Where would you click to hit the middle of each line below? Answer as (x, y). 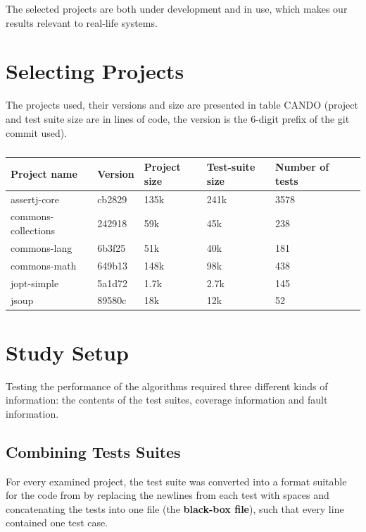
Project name (44, 173)
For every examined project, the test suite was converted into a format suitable (176, 481)
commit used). (37, 132)
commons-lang (42, 247)
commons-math (44, 265)
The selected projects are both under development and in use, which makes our (177, 8)
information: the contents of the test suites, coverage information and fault (167, 400)
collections (33, 230)
